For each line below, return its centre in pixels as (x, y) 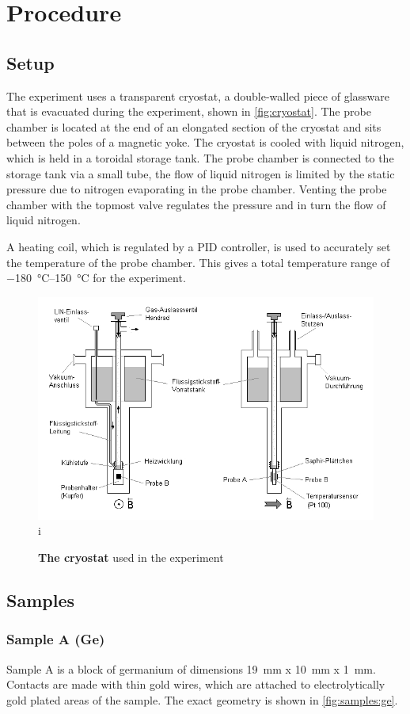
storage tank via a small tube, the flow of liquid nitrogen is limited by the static (201, 173)
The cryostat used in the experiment (131, 557)
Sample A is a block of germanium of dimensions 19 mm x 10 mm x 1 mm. (191, 668)
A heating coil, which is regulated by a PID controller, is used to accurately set (199, 246)
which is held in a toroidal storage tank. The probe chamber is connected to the (200, 157)
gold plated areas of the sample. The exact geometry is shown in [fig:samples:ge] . (202, 699)
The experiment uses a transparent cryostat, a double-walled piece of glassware (198, 95)
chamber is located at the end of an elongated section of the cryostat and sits (194, 126)
